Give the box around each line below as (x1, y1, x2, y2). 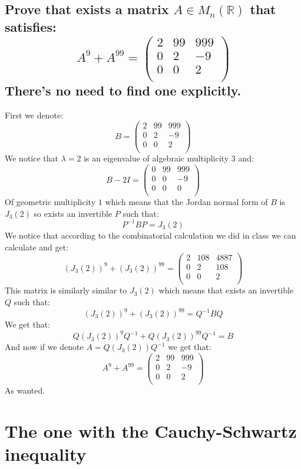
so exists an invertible (34, 207, 113, 219)
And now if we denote (5, 341, 84, 353)
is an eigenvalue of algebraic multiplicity (84, 152, 229, 164)
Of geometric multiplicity (5, 196, 96, 208)
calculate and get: (5, 240, 69, 253)
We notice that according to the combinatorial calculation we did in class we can (5, 229, 296, 241)
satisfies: (5, 17, 57, 35)
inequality (5, 441, 87, 465)
